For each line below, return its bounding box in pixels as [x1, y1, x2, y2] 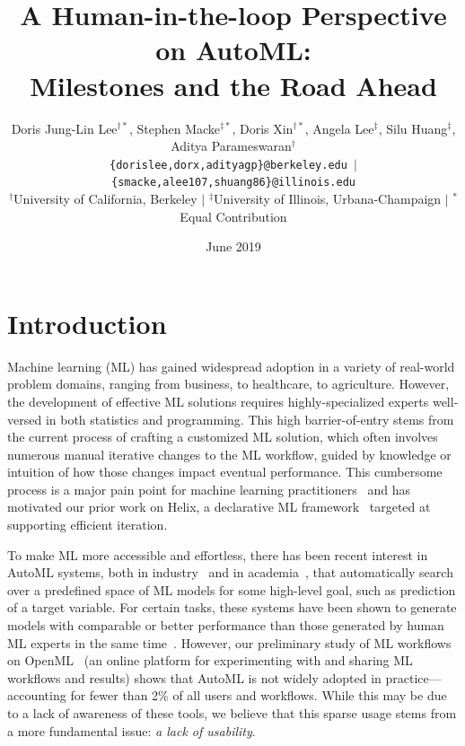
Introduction [7, 304, 167, 341]
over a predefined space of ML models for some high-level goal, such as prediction [7, 580, 456, 599]
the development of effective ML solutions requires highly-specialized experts [7, 391, 429, 410]
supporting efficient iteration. [7, 515, 168, 534]
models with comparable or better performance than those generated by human [7, 616, 444, 635]
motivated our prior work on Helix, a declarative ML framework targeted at [7, 497, 431, 516]
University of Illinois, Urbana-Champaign [214, 189, 442, 207]
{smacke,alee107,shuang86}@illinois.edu [110, 176, 356, 189]
